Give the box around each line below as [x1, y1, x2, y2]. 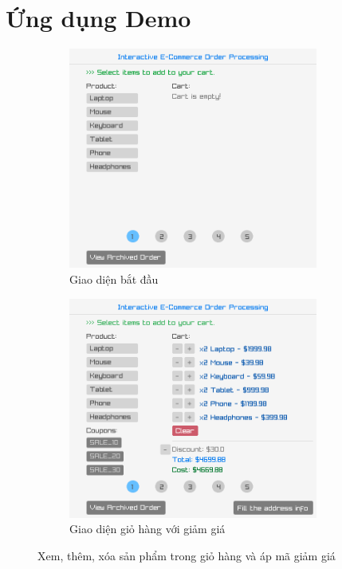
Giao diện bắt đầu [69, 270, 159, 287]
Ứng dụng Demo [6, 2, 191, 34]
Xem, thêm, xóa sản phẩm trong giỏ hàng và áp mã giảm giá [37, 547, 336, 563]
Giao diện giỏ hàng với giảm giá [69, 520, 226, 537]
